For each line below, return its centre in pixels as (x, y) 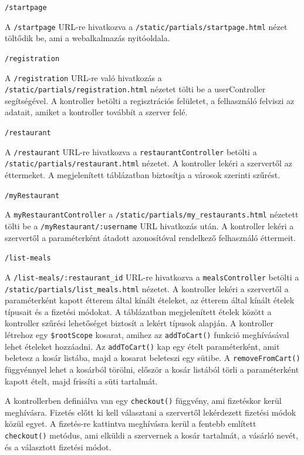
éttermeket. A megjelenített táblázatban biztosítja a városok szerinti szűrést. (143, 175)
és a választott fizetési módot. (58, 446)
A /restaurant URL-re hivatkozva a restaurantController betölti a (131, 151)
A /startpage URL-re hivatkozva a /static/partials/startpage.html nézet (146, 26)
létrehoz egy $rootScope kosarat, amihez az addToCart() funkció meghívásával (147, 334)
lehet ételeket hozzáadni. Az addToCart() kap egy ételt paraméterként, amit (142, 346)
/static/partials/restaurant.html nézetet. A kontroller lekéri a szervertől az (148, 163)
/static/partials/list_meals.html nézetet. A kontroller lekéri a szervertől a (147, 288)
